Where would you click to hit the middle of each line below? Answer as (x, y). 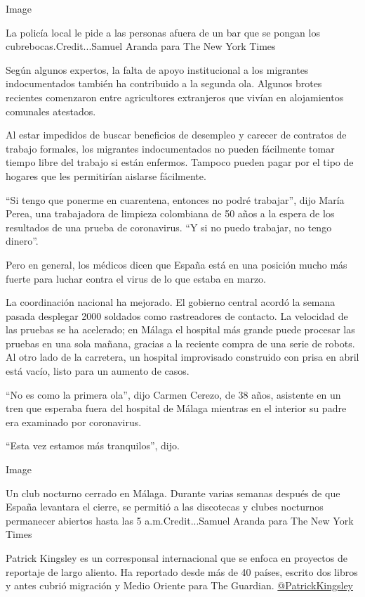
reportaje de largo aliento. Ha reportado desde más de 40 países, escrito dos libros (182, 571)
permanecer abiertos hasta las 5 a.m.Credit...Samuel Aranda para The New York (180, 520)
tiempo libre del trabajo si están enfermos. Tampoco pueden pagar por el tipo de (180, 162)
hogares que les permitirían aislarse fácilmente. (106, 175)
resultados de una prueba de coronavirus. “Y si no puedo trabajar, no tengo (169, 227)
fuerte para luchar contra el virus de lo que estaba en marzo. (136, 278)
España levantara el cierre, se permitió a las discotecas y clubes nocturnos (165, 507)
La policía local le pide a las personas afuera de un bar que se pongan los (163, 32)
